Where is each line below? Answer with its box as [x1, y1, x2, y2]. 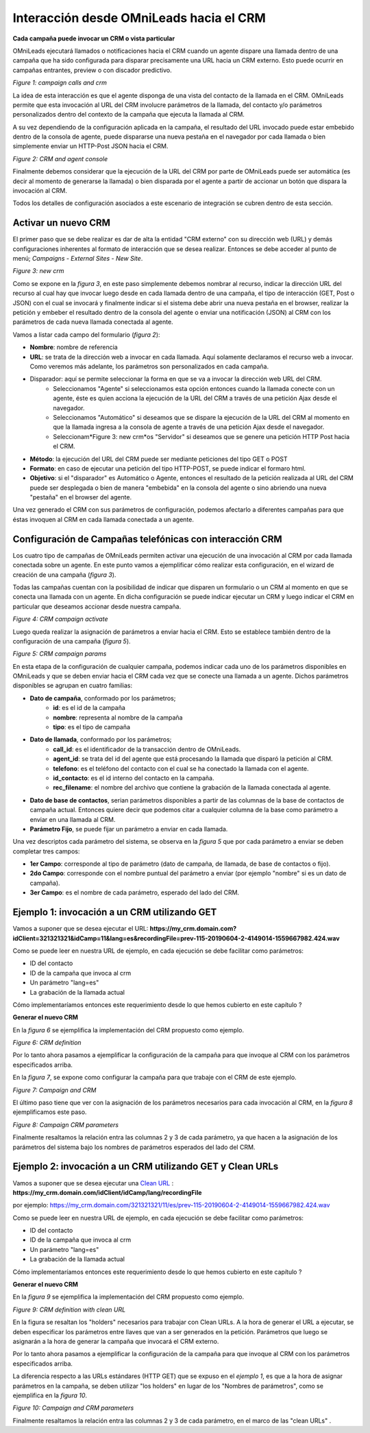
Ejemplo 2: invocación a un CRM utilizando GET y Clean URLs [12, 1161, 279, 1172]
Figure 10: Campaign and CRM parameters [12, 1404, 134, 1412]
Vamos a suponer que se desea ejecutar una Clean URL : [12, 1179, 174, 1187]
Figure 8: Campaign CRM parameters [12, 1120, 119, 1128]
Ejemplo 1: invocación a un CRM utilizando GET [12, 906, 217, 919]
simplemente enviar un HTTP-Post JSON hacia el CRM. [12, 142, 169, 150]
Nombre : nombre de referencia [29, 343, 118, 351]
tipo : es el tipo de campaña [53, 723, 130, 731]
